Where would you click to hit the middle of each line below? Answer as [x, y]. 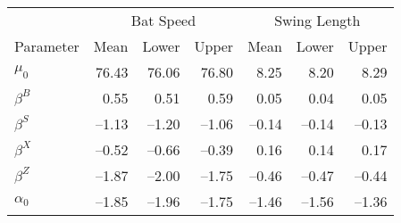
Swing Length [317, 20]
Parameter [47, 46]
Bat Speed [163, 20]
